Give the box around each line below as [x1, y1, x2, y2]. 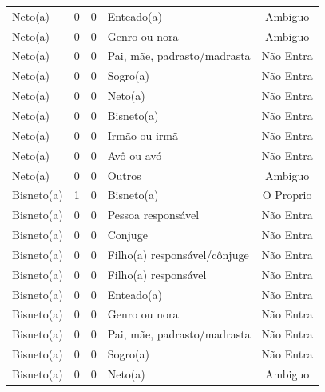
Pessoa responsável [107, 206, 200, 223]
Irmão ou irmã [107, 126, 179, 143]
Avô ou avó [107, 146, 162, 163]
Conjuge [107, 226, 148, 243]
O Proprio [262, 186, 312, 203]
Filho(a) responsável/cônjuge [107, 246, 249, 262]
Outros [107, 166, 141, 183]
